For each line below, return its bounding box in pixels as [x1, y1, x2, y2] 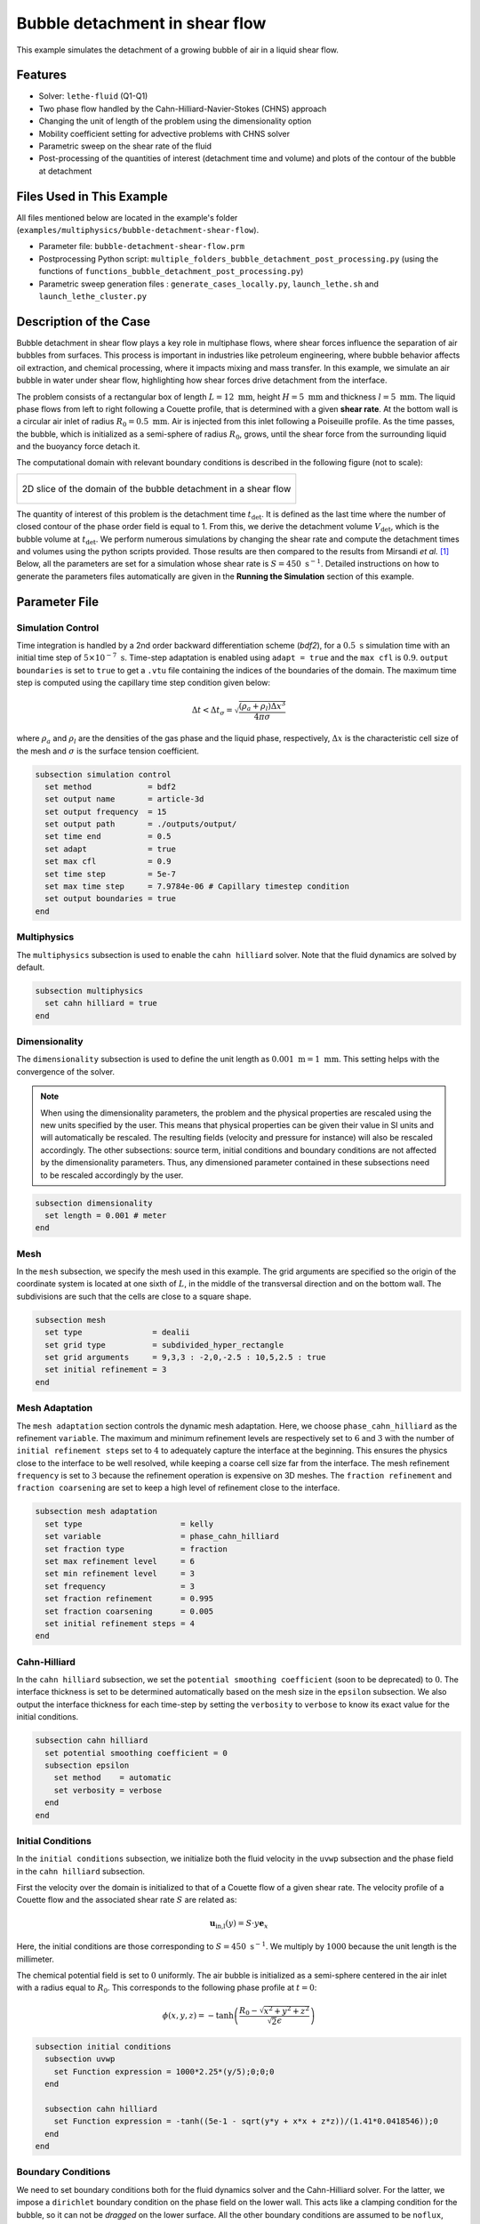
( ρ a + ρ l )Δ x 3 [238, 699, 286, 713]
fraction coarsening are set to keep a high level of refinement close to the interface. [16, 1482, 340, 1494]
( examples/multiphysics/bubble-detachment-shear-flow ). [16, 225, 260, 236]
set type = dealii [44, 1327, 190, 1338]
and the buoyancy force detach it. [16, 441, 140, 452]
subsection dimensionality [35, 1197, 153, 1208]
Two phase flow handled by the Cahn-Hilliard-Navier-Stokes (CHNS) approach [38, 103, 327, 114]
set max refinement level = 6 [44, 1557, 196, 1566]
